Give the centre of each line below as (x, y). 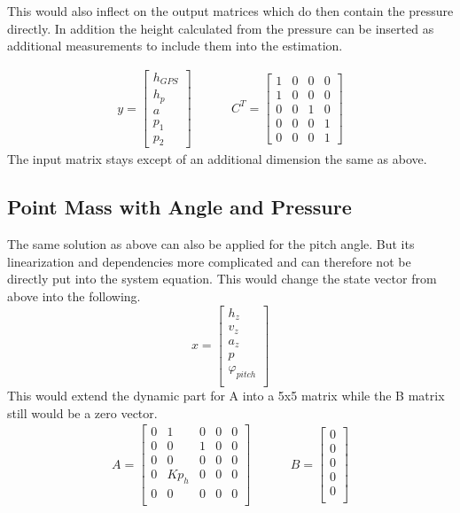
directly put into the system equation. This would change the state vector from (222, 279)
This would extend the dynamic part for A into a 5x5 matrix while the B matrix (226, 395)
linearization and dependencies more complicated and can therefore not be (209, 261)
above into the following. (74, 296)
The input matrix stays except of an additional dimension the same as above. (217, 159)
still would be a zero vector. (82, 412)
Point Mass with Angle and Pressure (179, 207)
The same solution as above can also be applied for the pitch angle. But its (211, 244)
